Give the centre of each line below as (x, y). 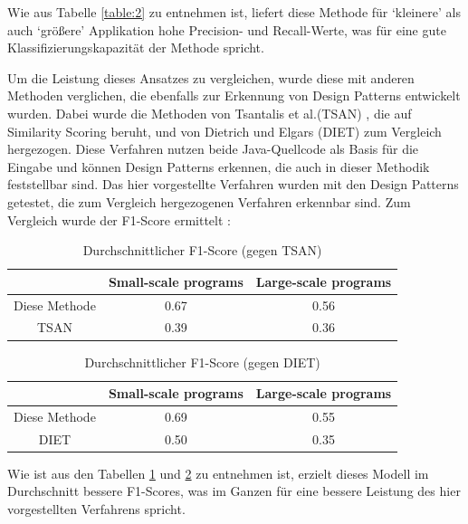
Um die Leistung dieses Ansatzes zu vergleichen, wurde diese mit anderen (211, 77)
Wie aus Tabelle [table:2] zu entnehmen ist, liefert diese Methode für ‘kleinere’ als (234, 12)
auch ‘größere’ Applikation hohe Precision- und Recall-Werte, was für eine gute (227, 29)
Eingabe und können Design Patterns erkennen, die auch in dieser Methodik (219, 166)
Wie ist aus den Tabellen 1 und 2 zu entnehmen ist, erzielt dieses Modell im (218, 473)
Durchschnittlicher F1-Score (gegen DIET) (202, 362)
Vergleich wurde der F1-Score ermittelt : (119, 219)
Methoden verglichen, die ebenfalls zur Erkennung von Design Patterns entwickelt (234, 95)
